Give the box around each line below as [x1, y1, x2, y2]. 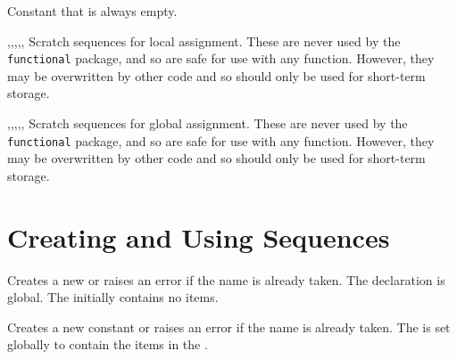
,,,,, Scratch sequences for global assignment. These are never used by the [7, 114, 408, 133]
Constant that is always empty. [7, 2, 178, 20]
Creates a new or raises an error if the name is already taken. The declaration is [7, 270, 445, 289]
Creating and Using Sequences [7, 218, 390, 255]
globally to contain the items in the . [7, 335, 208, 354]
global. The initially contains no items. [7, 288, 219, 306]
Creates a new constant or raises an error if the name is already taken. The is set [7, 317, 451, 336]
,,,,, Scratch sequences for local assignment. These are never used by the [7, 31, 401, 50]
